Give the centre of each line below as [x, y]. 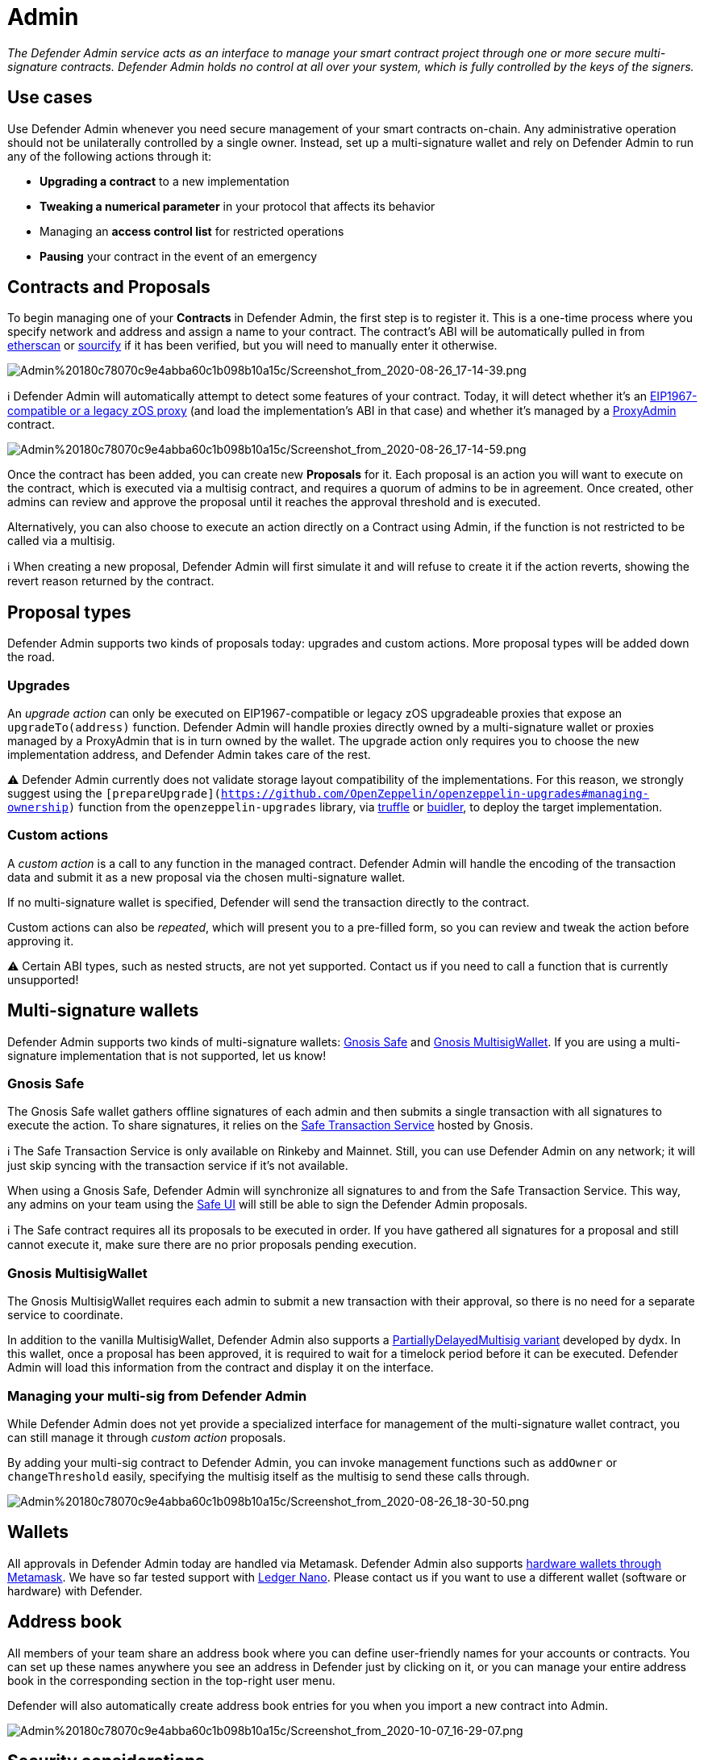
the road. [31, 657]
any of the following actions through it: [110, 156]
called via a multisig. [61, 541]
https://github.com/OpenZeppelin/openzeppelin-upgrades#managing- [435, 794]
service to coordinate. [65, 1315]
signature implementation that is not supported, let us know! [167, 1055]
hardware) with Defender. [75, 1590]
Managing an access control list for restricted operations [192, 231]
